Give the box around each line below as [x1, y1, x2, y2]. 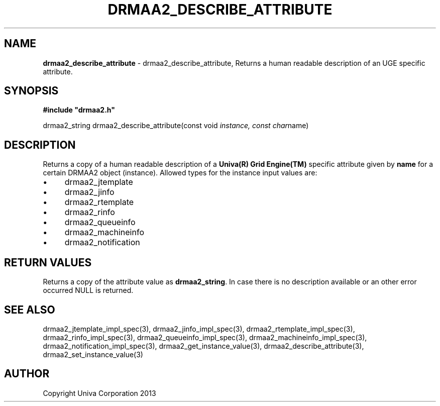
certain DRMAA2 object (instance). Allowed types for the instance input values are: [43, 168, 317, 177]
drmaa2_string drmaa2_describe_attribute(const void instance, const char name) [43, 121, 309, 130]
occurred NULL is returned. [43, 286, 134, 295]
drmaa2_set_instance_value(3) [43, 350, 143, 359]
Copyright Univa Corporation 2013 [43, 388, 156, 397]
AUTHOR [4, 367, 50, 380]
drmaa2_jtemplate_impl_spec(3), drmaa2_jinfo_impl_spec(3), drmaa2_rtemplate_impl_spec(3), [43, 324, 355, 333]
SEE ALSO [4, 303, 55, 316]
